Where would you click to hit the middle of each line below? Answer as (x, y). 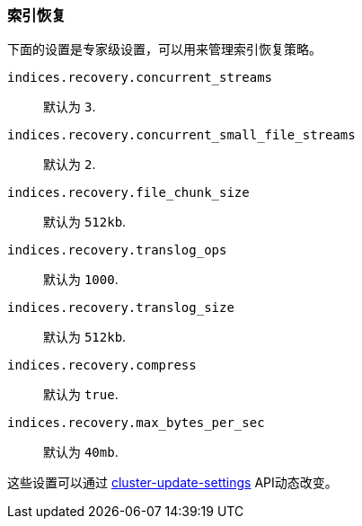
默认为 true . (81, 395)
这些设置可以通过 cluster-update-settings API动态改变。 (172, 483)
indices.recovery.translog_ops (117, 250)
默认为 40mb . (81, 452)
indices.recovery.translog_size (121, 308)
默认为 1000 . (81, 280)
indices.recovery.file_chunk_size (128, 193)
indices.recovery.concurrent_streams (140, 78)
